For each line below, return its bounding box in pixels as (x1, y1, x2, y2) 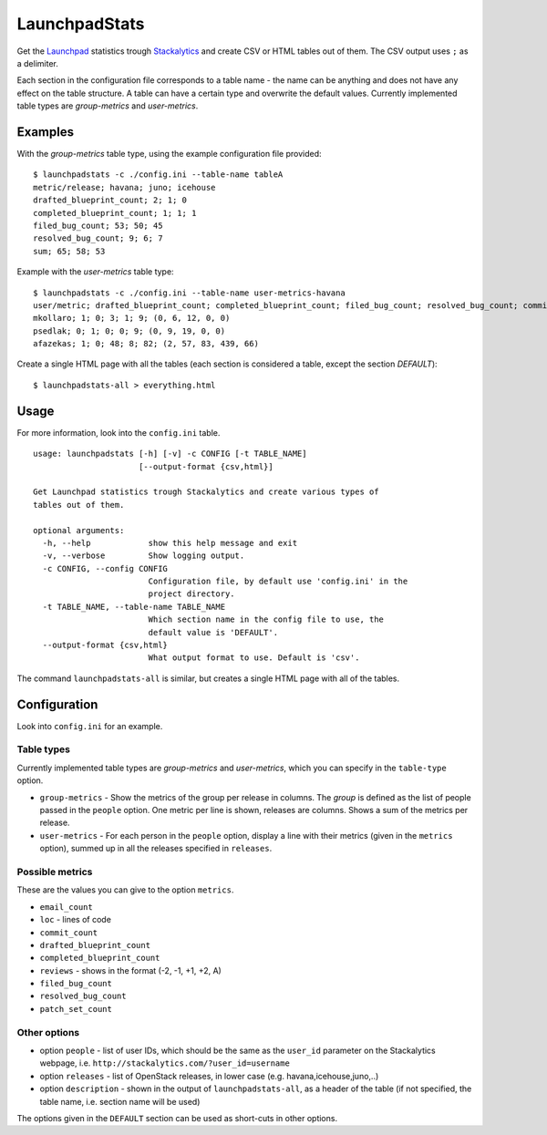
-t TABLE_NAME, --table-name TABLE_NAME (42, 602, 226, 612)
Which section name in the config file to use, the (148, 614, 385, 624)
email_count (39, 902, 93, 912)
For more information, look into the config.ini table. (16, 427, 221, 438)
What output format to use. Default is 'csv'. (148, 653, 360, 663)
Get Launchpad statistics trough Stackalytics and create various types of (33, 487, 379, 497)
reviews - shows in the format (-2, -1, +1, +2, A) (39, 965, 222, 975)
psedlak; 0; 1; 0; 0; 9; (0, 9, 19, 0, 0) (33, 325, 226, 336)
